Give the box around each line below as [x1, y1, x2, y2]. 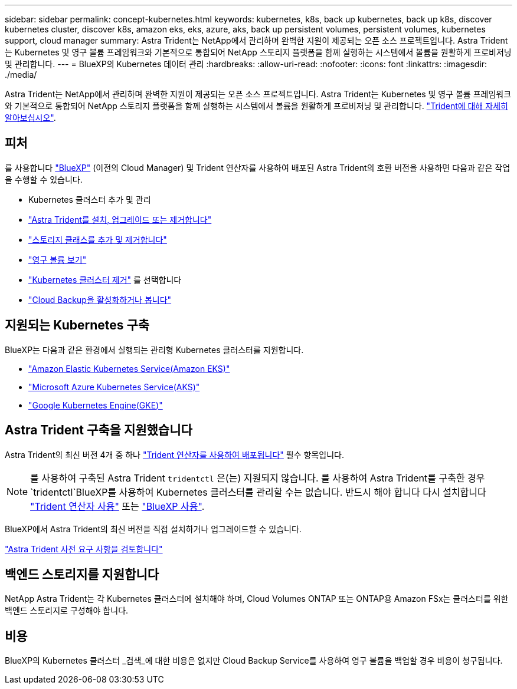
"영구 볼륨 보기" [28, 254, 87, 265]
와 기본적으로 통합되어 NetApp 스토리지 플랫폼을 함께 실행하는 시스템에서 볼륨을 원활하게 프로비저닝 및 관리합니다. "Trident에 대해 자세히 [5, 101, 508, 111]
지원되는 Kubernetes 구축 [5, 318, 150, 333]
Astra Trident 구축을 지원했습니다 [5, 423, 192, 438]
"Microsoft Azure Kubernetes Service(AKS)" [28, 381, 200, 392]
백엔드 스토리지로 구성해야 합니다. [5, 605, 129, 616]
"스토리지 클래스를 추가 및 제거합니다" [28, 234, 167, 245]
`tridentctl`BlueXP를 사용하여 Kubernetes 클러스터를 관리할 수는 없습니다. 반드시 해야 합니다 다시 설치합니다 [30, 486, 486, 498]
